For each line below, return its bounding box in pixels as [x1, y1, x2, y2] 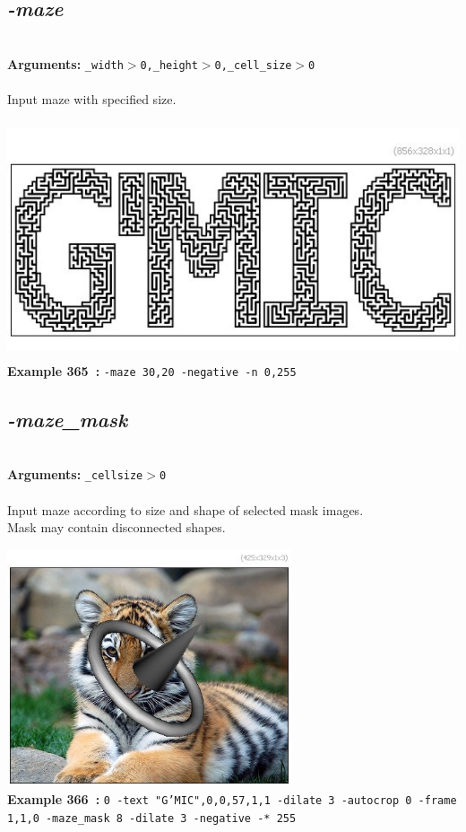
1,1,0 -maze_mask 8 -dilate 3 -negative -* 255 [7, 811, 297, 825]
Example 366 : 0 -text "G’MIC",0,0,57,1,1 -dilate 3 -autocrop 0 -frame [7, 789, 457, 808]
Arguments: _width [7, 54, 124, 73]
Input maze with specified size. [7, 90, 177, 109]
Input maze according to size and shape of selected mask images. [7, 500, 364, 519]
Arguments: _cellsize [7, 465, 143, 484]
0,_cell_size [214, 58, 292, 72]
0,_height [140, 58, 198, 72]
